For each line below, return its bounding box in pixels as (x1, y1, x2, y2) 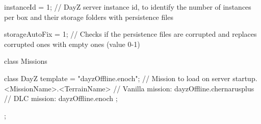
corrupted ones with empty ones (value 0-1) (4, 38, 140, 49)
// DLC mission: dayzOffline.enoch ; (4, 93, 118, 104)
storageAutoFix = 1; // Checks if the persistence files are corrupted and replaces (4, 29, 257, 39)
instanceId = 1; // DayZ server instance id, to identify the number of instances (4, 2, 251, 12)
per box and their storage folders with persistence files (4, 11, 173, 22)
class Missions (4, 56, 47, 66)
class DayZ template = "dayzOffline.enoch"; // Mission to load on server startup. (4, 72, 257, 83)
